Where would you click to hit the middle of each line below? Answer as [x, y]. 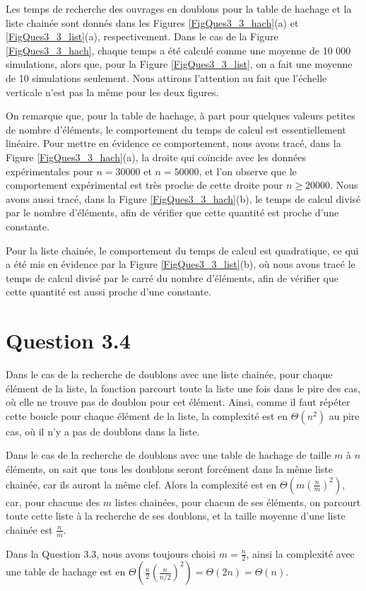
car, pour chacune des [53, 502]
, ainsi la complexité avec [300, 553]
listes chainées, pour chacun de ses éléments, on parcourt [238, 502]
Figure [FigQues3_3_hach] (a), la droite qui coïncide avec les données [156, 157]
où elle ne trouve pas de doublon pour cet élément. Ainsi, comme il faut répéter [178, 402]
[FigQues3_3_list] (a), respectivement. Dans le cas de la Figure [142, 36]
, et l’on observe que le [248, 171]
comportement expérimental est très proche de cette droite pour [144, 185]
